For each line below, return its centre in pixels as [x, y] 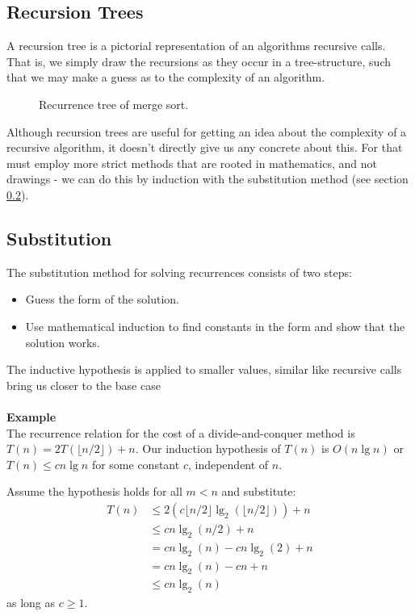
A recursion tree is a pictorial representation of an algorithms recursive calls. [196, 46]
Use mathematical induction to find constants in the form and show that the [215, 326]
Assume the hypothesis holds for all [94, 491]
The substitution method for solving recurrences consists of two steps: [179, 272]
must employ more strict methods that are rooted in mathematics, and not [192, 163]
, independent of [228, 464]
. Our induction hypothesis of [208, 448]
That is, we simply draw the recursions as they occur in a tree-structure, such [199, 61]
